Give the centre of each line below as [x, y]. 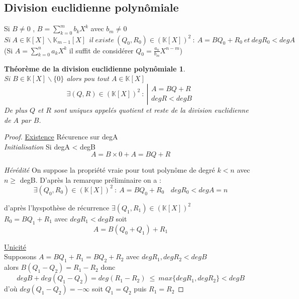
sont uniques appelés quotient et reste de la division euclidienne [151, 109]
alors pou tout [88, 78]
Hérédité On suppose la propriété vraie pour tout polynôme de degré [110, 170]
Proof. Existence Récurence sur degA [61, 137]
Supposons [20, 256]
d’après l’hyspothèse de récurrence [57, 207]
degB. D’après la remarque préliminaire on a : [90, 179]
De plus [16, 109]
